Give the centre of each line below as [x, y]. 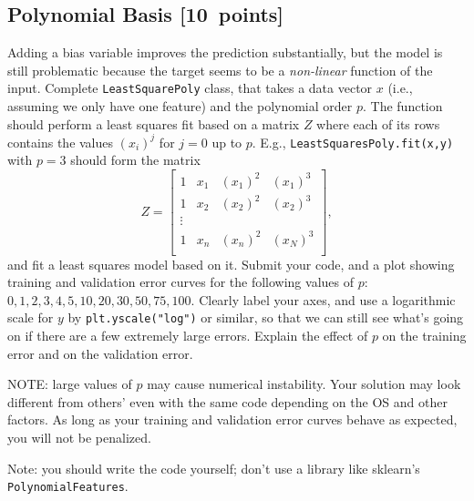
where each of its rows [378, 123]
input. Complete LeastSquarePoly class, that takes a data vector [190, 88]
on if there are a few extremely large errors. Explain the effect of [188, 336]
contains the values [61, 142]
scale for [31, 317]
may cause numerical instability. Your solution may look [304, 384]
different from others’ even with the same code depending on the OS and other [227, 401]
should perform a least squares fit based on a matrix [154, 123]
